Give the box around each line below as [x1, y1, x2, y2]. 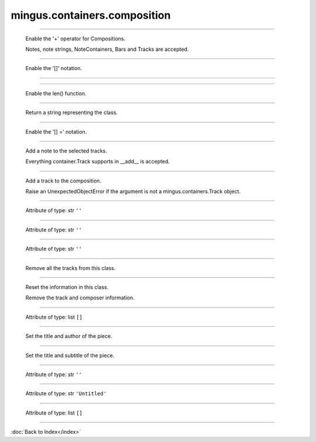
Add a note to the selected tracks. [25, 147, 108, 154]
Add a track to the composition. [25, 177, 102, 184]
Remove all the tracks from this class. [25, 264, 116, 271]
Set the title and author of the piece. [25, 333, 112, 340]
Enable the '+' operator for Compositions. [25, 35, 126, 42]
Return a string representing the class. [25, 109, 118, 116]
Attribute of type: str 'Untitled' [25, 390, 107, 397]
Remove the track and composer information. [25, 294, 135, 301]
